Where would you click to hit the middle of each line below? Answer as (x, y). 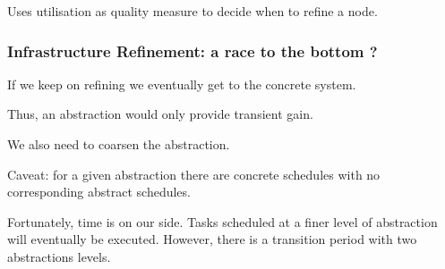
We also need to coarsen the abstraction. (119, 144)
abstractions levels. (59, 256)
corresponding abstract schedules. (99, 192)
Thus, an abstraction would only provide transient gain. (160, 114)
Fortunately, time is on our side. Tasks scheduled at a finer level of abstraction (222, 221)
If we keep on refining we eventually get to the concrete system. (182, 84)
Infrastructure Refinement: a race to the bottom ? (193, 50)
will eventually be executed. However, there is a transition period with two (212, 239)
